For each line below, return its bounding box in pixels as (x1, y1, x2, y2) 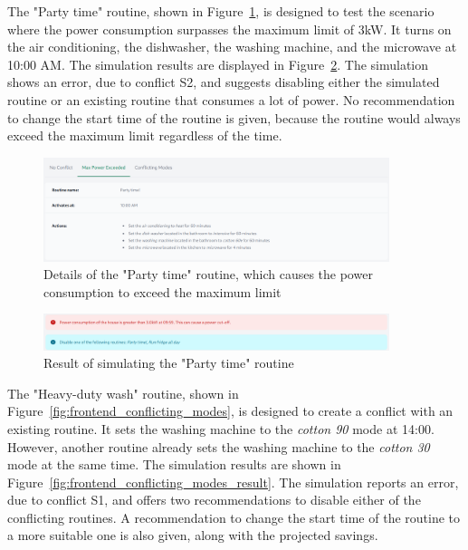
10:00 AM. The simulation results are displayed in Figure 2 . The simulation (7, 54, 429, 73)
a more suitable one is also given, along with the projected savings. (7, 526, 378, 545)
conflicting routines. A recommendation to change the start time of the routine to (7, 507, 461, 526)
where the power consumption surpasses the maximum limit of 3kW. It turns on (7, 19, 452, 38)
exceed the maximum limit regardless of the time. (7, 126, 282, 145)
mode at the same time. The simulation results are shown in (7, 455, 341, 474)
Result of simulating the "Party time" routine (43, 353, 294, 372)
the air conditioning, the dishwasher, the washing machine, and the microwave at (7, 37, 457, 56)
